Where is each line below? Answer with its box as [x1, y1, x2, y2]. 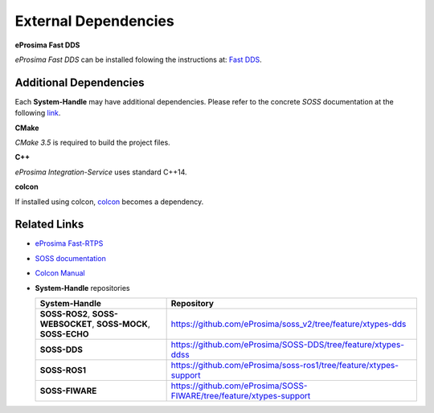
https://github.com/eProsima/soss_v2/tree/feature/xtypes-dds [170, 318, 407, 329]
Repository [170, 298, 215, 309]
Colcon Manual [35, 268, 85, 278]
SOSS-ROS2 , [39, 309, 90, 320]
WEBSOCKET [39, 318, 92, 329]
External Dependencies [14, 12, 174, 30]
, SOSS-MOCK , [92, 318, 150, 329]
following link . [14, 108, 61, 118]
